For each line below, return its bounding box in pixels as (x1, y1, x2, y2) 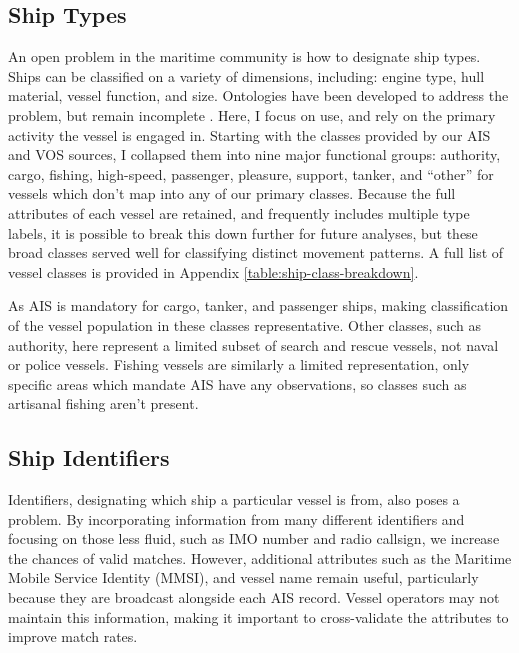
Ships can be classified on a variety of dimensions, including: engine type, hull (8, 65, 485, 86)
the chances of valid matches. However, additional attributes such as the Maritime (8, 547, 512, 568)
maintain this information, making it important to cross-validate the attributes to (8, 606, 509, 627)
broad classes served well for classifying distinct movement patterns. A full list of (8, 242, 504, 263)
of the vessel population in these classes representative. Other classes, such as (8, 314, 482, 335)
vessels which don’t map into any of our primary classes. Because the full (8, 183, 456, 204)
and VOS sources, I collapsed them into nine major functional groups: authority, (8, 144, 501, 165)
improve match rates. (8, 626, 138, 647)
